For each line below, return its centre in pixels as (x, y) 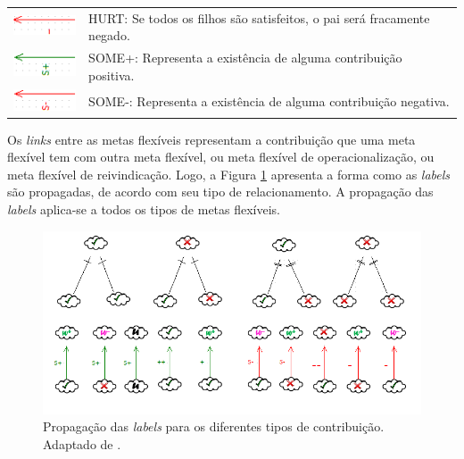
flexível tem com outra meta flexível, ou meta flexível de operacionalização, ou (221, 157)
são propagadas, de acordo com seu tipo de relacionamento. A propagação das (220, 192)
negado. (109, 35)
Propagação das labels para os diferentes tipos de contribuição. (214, 426)
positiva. (112, 75)
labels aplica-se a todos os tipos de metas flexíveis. (144, 209)
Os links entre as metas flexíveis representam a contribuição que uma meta (211, 139)
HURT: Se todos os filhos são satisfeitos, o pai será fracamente (259, 17)
